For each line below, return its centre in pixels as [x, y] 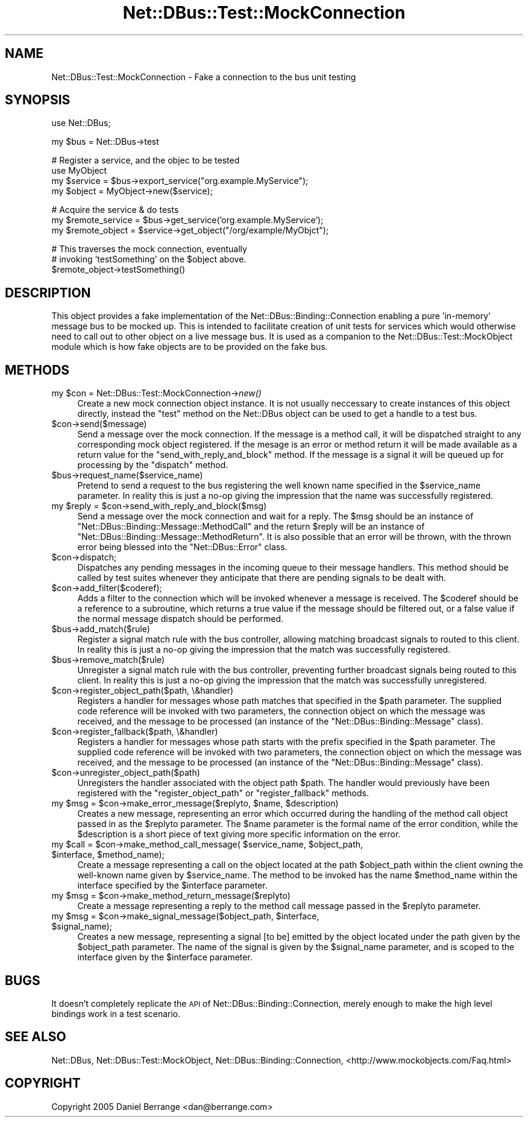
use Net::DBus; [81, 123]
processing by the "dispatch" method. [153, 465]
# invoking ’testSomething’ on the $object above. [149, 259]
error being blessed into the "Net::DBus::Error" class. [182, 547]
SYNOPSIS [38, 100]
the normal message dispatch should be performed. [181, 619]
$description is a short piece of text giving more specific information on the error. [239, 834]
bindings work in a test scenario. [116, 1013]
